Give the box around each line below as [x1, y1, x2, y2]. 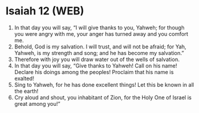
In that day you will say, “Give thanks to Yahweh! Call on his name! [14, 62, 177, 69]
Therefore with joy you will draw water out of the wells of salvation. [14, 56, 180, 63]
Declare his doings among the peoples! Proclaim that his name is [14, 68, 174, 75]
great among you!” [14, 100, 60, 107]
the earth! [14, 87, 39, 94]
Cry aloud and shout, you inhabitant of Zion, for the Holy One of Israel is [14, 94, 192, 101]
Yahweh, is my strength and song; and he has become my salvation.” [14, 49, 185, 56]
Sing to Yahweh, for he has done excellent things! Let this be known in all [14, 81, 194, 88]
